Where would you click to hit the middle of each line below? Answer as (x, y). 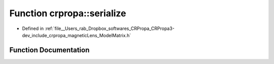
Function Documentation (49, 50)
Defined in (33, 28)
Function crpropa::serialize (68, 13)
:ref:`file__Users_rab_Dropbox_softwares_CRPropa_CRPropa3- (110, 28)
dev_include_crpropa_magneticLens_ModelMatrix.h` (77, 35)
